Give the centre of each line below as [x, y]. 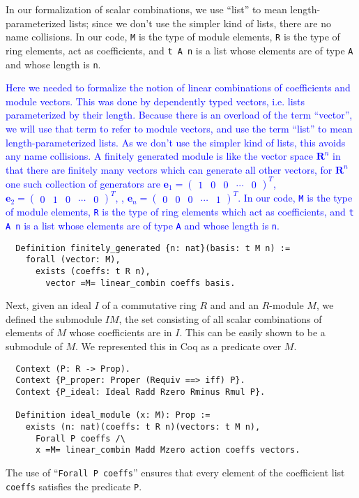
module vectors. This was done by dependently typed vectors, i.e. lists [155, 101]
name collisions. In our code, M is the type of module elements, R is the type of [173, 37]
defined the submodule [54, 318]
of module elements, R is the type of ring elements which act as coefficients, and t [180, 212]
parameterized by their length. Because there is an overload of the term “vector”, [179, 115]
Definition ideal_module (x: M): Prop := [113, 415]
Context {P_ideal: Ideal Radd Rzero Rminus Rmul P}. [140, 392]
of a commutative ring [149, 305]
